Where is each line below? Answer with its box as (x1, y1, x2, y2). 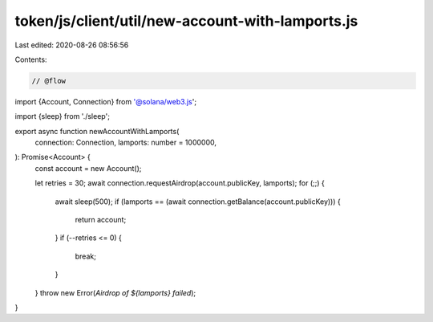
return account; (75, 215, 127, 225)
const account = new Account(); (34, 163, 142, 173)
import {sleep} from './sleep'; (14, 112, 110, 121)
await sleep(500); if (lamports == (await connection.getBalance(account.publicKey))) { (55, 197, 341, 206)
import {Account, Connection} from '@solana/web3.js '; (14, 96, 196, 106)
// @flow (31, 76, 67, 85)
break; (75, 251, 96, 261)
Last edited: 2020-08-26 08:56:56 (14, 40, 129, 50)
